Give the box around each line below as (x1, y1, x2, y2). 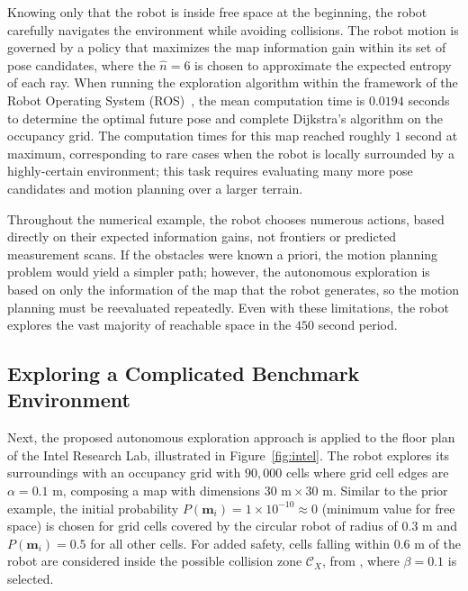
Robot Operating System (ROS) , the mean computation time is (7, 90, 365, 109)
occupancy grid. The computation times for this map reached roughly (7, 126, 391, 145)
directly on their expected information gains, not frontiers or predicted (7, 227, 397, 246)
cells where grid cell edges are (285, 463, 449, 482)
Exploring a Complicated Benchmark (7, 359, 360, 387)
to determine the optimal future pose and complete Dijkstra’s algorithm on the (7, 108, 443, 127)
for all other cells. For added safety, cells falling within (90, 533, 390, 552)
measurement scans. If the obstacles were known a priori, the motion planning (7, 244, 438, 263)
